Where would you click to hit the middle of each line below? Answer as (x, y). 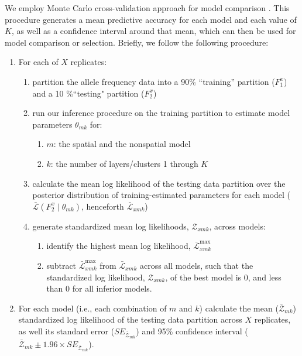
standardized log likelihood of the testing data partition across (130, 319)
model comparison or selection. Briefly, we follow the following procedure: (137, 42)
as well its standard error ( (66, 331)
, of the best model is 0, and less (223, 277)
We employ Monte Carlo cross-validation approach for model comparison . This (147, 8)
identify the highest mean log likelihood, (119, 246)
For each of (38, 62)
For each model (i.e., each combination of (92, 308)
